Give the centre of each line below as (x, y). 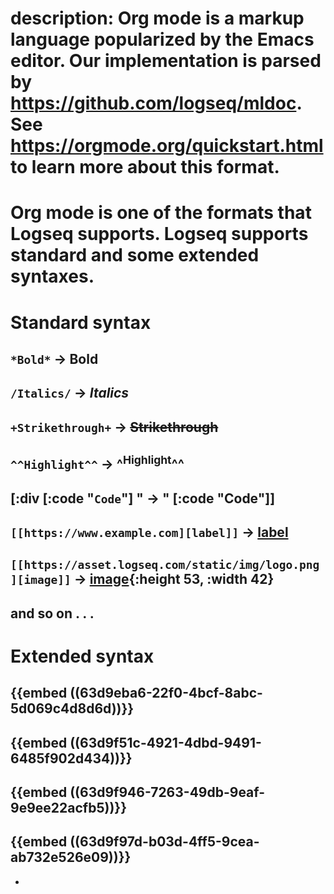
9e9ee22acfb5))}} (68, 808)
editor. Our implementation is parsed (166, 61)
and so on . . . (52, 613)
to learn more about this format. (145, 167)
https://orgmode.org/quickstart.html (167, 146)
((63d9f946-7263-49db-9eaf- (167, 792)
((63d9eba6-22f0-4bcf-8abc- (166, 693)
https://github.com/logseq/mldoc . (156, 103)
